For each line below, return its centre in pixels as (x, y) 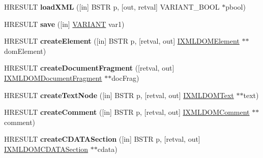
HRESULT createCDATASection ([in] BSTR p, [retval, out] (102, 139)
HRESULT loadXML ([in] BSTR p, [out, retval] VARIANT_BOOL (112, 7)
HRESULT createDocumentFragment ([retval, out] (89, 68)
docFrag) (125, 77)
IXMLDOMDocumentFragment (53, 77)
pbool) (236, 7)
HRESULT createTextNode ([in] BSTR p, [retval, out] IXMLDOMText (119, 95)
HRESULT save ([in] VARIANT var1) (64, 24)
